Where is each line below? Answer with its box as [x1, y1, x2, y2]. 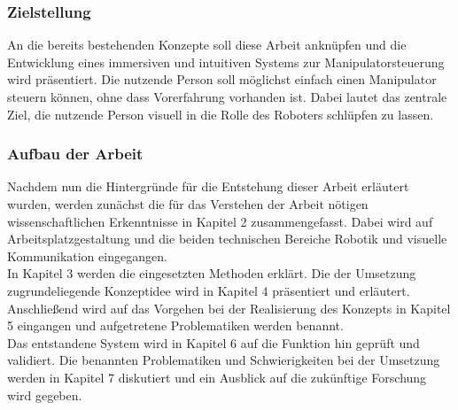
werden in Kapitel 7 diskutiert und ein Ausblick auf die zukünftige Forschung [7, 367, 427, 386]
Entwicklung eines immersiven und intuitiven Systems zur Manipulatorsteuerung [7, 52, 445, 71]
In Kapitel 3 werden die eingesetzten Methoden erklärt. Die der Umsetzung [7, 264, 416, 282]
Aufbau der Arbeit [7, 143, 144, 165]
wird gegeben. [7, 385, 82, 404]
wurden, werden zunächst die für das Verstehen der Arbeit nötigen [7, 195, 369, 213]
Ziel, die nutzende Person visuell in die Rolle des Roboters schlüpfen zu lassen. [7, 104, 434, 123]
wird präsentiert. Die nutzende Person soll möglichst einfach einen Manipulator [7, 70, 437, 89]
